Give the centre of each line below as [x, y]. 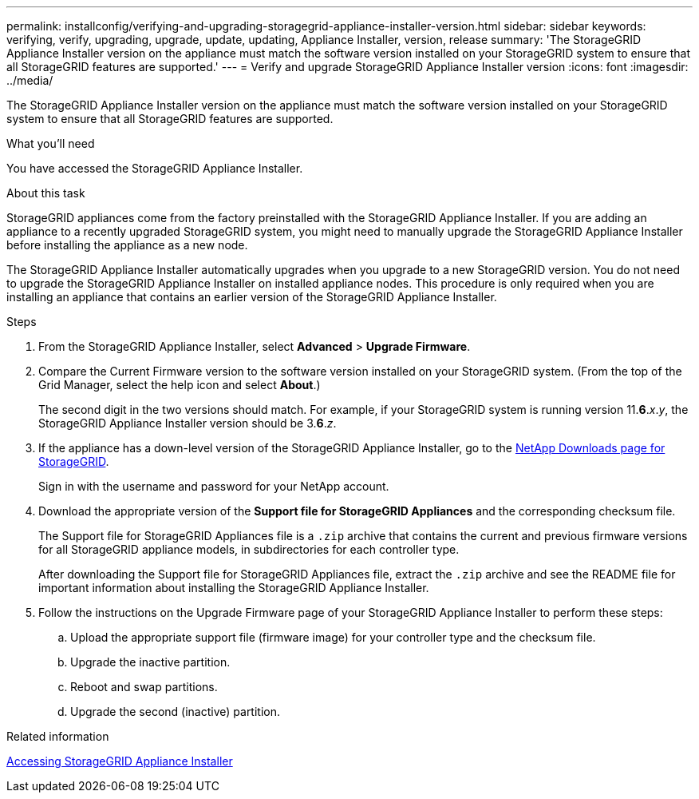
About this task [46, 193]
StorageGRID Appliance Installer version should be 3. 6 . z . [188, 423]
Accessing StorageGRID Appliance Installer [120, 761]
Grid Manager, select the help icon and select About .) [180, 385]
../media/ [30, 80]
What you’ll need [51, 143]
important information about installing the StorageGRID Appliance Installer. [234, 588]
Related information [58, 736]
